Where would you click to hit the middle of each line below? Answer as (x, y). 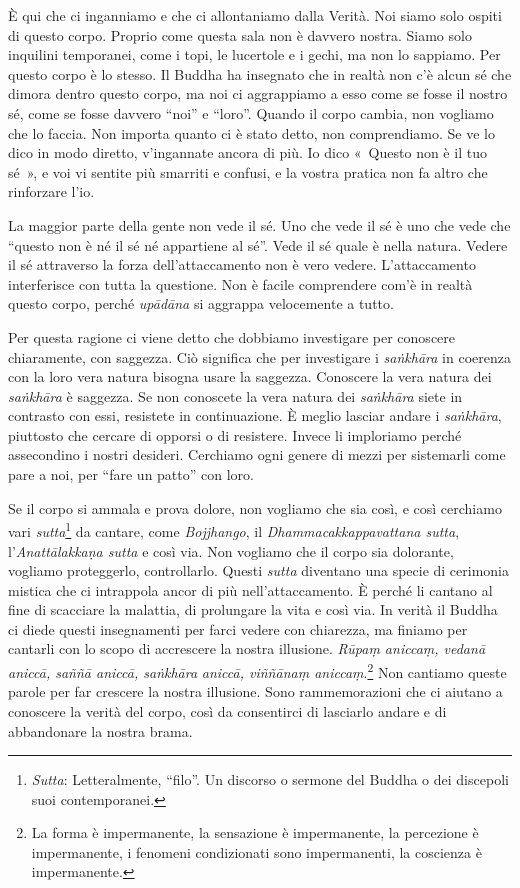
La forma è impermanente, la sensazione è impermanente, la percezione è (255, 832)
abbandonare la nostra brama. (100, 730)
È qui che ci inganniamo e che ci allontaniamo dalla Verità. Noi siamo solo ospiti (255, 15)
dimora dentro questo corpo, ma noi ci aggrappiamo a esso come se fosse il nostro (258, 93)
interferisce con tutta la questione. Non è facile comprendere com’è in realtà (240, 283)
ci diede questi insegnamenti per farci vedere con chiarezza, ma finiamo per (238, 628)
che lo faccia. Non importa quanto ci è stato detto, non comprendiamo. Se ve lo (252, 132)
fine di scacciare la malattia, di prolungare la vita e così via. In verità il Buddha (253, 609)
